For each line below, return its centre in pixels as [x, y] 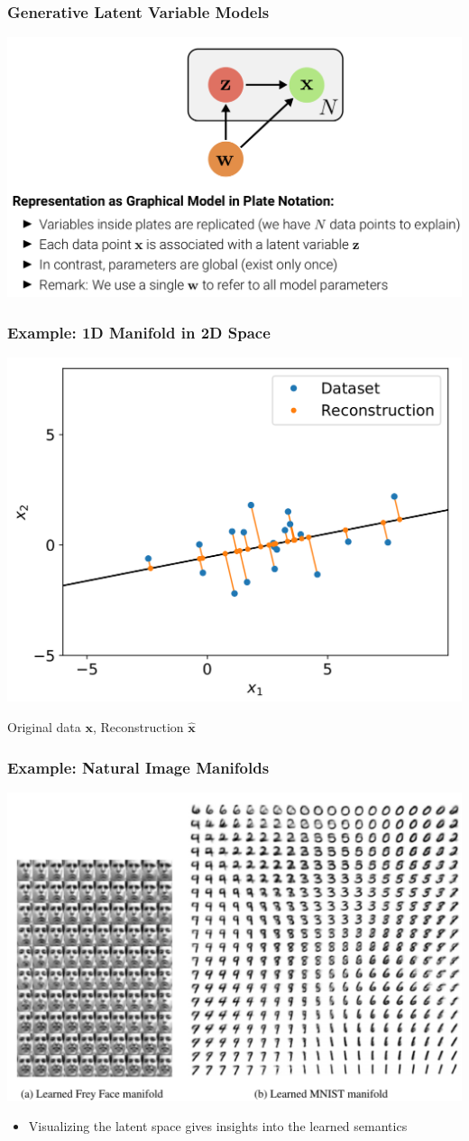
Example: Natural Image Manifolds [138, 767]
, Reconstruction [138, 726]
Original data [44, 726]
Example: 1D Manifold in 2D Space [139, 332]
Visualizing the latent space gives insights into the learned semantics [218, 1126]
